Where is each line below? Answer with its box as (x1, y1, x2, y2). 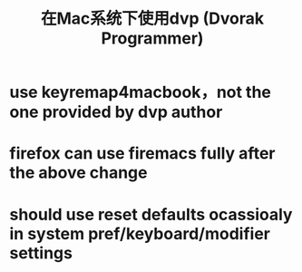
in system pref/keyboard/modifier (9, 223, 270, 244)
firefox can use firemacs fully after (9, 143, 276, 164)
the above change (9, 162, 148, 183)
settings (9, 242, 73, 263)
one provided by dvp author (9, 102, 223, 122)
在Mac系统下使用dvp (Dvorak (40, 8, 265, 29)
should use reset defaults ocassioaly (9, 204, 293, 225)
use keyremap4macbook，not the (9, 83, 272, 102)
